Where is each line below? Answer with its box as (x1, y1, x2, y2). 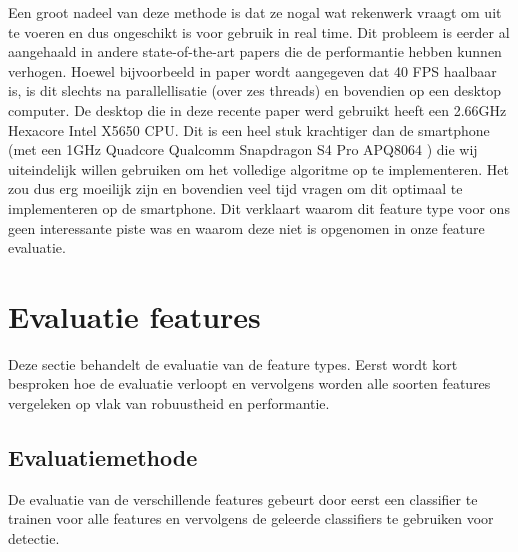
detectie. (8, 528, 60, 549)
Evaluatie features (8, 295, 261, 336)
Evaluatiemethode (8, 442, 198, 473)
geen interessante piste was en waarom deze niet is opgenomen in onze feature (8, 217, 485, 238)
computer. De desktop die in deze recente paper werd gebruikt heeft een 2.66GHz (8, 99, 507, 120)
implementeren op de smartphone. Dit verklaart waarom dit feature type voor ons (8, 197, 510, 218)
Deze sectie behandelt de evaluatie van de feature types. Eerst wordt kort (8, 353, 458, 374)
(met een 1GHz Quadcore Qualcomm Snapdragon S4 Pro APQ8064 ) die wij (8, 139, 478, 160)
